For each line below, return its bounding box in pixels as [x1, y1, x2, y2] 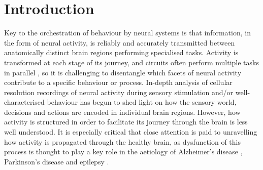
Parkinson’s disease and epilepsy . [4, 156, 109, 166]
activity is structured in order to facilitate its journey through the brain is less [4, 116, 248, 127]
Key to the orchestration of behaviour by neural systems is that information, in [4, 27, 251, 38]
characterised [4, 97, 45, 107]
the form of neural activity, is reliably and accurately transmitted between [4, 37, 235, 48]
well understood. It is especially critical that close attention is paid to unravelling [4, 126, 257, 137]
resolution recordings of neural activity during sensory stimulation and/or [4, 87, 234, 97]
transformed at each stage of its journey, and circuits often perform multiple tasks [4, 57, 259, 67]
